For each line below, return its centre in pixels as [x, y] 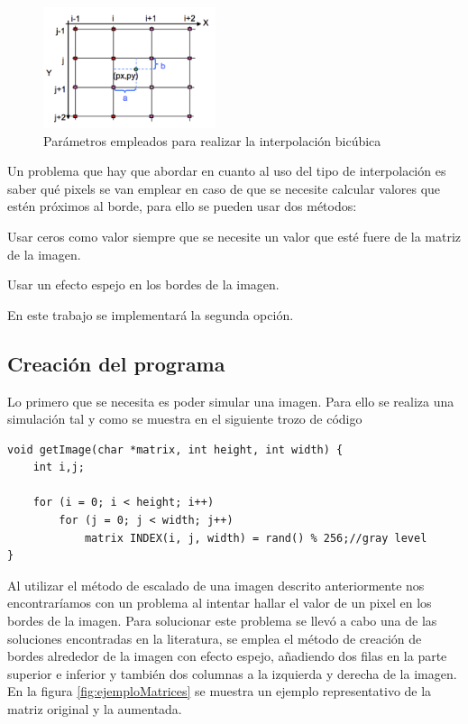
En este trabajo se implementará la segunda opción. [151, 314]
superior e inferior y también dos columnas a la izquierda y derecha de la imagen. [232, 673]
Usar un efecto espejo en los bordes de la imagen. [143, 284]
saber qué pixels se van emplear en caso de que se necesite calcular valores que [224, 188]
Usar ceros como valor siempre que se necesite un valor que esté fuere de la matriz [234, 236]
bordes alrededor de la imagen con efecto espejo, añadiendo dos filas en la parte [227, 656]
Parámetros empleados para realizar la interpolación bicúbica [212, 140]
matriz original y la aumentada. [95, 709]
